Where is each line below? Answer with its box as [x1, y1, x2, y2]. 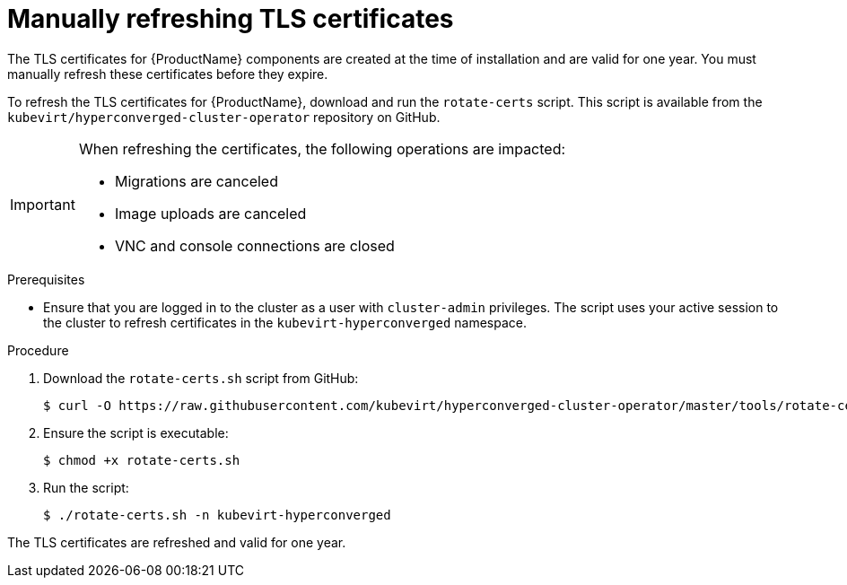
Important [10, 195, 75, 214]
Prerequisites [7, 271, 85, 287]
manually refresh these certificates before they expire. [7, 65, 328, 82]
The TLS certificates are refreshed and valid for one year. [7, 534, 346, 550]
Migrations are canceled [114, 171, 278, 190]
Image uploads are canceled [114, 204, 307, 223]
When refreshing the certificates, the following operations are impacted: [78, 139, 566, 158]
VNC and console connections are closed [114, 236, 395, 255]
